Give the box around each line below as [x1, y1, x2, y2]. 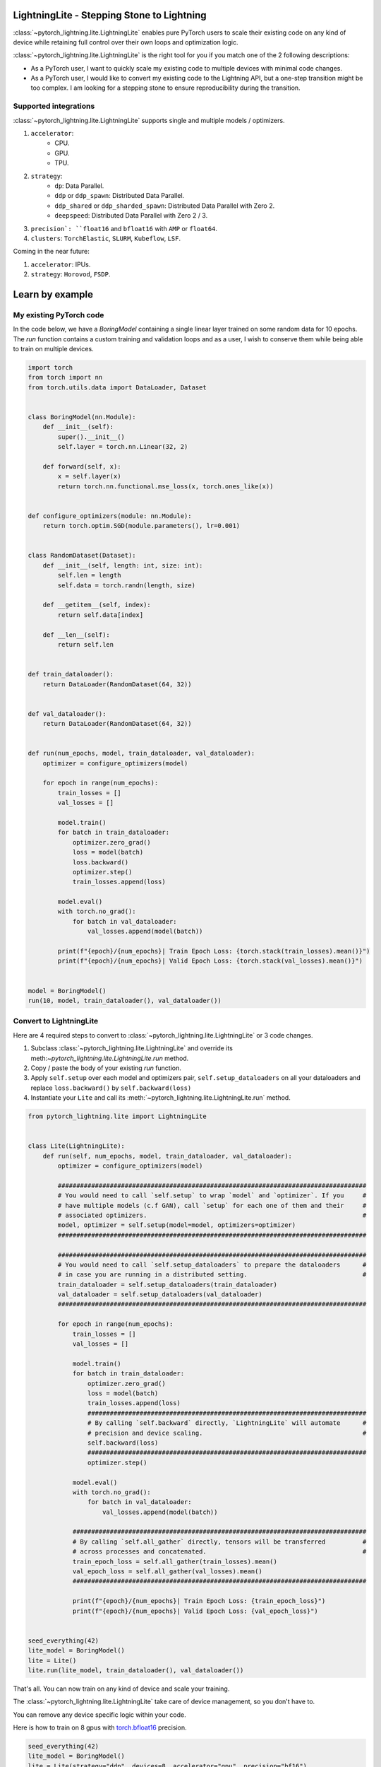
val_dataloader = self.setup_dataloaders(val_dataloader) [57, 1291, 262, 1298]
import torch [28, 364, 73, 371]
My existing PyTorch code [13, 310, 104, 319]
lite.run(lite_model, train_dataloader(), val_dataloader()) [28, 1666, 244, 1674]
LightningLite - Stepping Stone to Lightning [13, 9, 207, 21]
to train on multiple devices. [13, 345, 95, 353]
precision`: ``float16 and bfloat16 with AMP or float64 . [30, 224, 218, 233]
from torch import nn [28, 373, 103, 382]
